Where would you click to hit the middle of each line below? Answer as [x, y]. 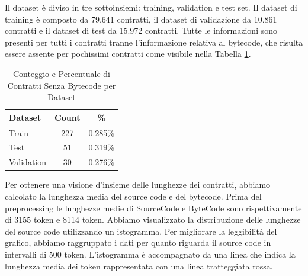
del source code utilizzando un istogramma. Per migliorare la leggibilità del [141, 231]
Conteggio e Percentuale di [62, 73]
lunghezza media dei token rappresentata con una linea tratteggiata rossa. [139, 266]
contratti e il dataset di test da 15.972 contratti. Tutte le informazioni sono [141, 31]
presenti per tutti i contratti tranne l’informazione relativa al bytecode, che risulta [154, 42]
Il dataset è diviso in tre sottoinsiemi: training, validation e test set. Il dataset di [151, 7]
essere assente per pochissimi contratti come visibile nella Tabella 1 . [128, 54]
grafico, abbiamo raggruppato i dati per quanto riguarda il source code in [138, 243]
